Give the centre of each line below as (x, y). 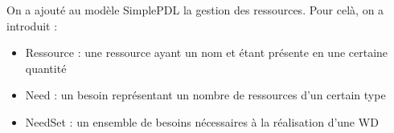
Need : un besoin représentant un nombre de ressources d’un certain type (205, 95)
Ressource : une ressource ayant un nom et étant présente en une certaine (207, 52)
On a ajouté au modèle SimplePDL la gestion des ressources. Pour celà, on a (195, 10)
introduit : (32, 25)
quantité (46, 68)
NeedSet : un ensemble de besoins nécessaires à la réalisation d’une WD (202, 121)
